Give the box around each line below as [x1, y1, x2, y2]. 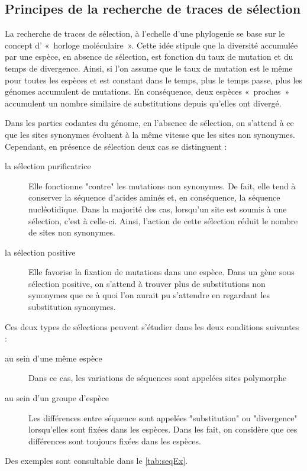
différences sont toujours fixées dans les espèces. [28, 434, 201, 447]
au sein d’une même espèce [5, 351, 102, 364]
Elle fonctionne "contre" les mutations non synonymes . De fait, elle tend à [28, 179, 296, 192]
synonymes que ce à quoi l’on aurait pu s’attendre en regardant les [28, 289, 270, 301]
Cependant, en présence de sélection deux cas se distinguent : [5, 140, 227, 152]
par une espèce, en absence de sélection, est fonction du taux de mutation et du [5, 50, 293, 63]
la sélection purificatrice [5, 160, 91, 172]
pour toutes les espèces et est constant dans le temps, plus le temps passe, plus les [5, 73, 303, 86]
